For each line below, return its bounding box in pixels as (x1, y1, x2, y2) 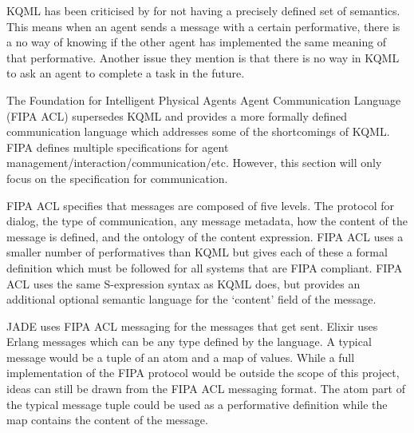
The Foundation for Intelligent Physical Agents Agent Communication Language (6, 91, 401, 108)
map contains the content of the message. (6, 411, 208, 428)
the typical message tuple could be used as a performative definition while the (6, 395, 388, 412)
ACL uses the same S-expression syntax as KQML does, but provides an (6, 275, 361, 292)
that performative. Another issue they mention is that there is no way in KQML (6, 49, 400, 66)
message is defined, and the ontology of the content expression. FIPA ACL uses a (6, 228, 404, 244)
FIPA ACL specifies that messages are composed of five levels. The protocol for (6, 197, 395, 213)
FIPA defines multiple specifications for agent (6, 138, 229, 155)
